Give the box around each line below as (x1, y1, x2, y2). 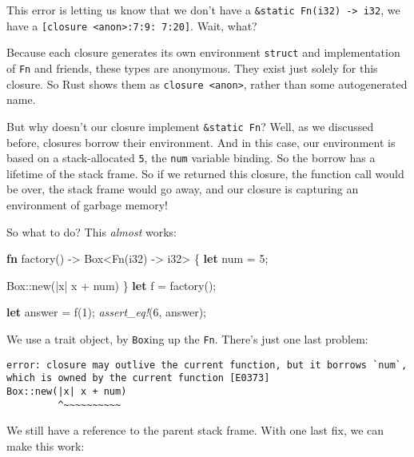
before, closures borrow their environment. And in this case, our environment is (6, 133, 396, 150)
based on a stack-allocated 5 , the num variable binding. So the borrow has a (6, 149, 376, 166)
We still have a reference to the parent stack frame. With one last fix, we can (6, 422, 384, 439)
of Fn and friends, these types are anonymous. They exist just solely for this (6, 59, 378, 76)
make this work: (6, 437, 85, 454)
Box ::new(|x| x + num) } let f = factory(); (6, 276, 217, 293)
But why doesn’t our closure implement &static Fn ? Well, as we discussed (6, 117, 374, 134)
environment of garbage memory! (6, 196, 168, 213)
